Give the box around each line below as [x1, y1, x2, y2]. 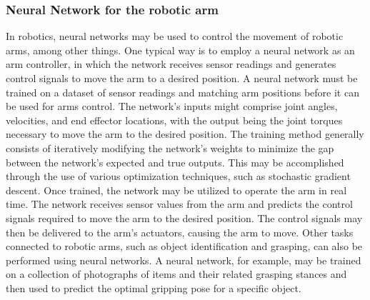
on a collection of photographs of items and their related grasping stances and [6, 266, 347, 281]
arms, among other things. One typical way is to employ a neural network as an [6, 42, 355, 57]
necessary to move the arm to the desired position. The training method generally [6, 126, 364, 141]
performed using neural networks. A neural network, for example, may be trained [6, 252, 361, 267]
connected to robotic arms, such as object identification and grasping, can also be [6, 239, 363, 254]
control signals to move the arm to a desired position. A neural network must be [6, 71, 358, 85]
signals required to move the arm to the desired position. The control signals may [6, 210, 363, 225]
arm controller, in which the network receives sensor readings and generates [6, 56, 336, 71]
